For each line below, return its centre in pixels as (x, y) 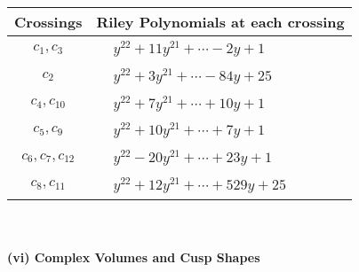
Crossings (48, 22)
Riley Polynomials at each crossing (220, 22)
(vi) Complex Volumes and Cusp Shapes (134, 257)
